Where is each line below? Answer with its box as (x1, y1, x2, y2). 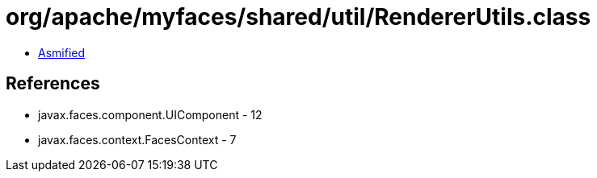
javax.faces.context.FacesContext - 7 (38, 132, 237, 147)
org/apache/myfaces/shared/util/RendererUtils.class (6, 3, 591, 31)
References (6, 73, 100, 94)
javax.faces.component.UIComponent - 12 (38, 107, 263, 122)
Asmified (38, 45, 86, 60)
